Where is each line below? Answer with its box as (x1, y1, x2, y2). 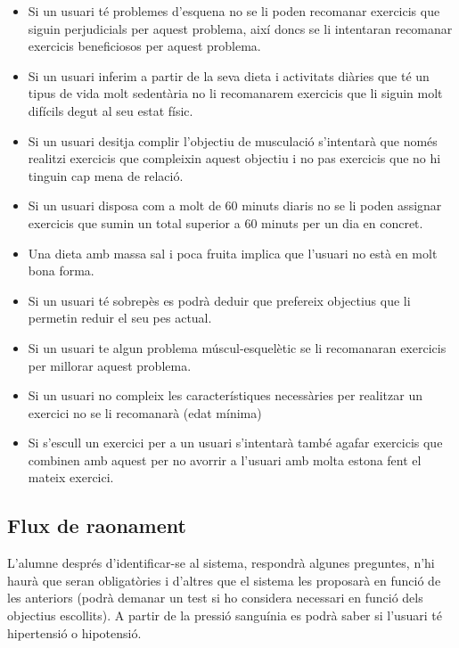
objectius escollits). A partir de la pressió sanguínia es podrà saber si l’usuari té (7, 606, 442, 625)
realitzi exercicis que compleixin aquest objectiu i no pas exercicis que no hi (28, 149, 441, 168)
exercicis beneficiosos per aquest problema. (28, 37, 261, 55)
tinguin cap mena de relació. (28, 166, 184, 185)
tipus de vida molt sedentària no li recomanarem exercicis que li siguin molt (28, 84, 443, 103)
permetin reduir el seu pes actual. (28, 308, 212, 327)
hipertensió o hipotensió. (7, 623, 142, 642)
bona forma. (28, 261, 94, 280)
